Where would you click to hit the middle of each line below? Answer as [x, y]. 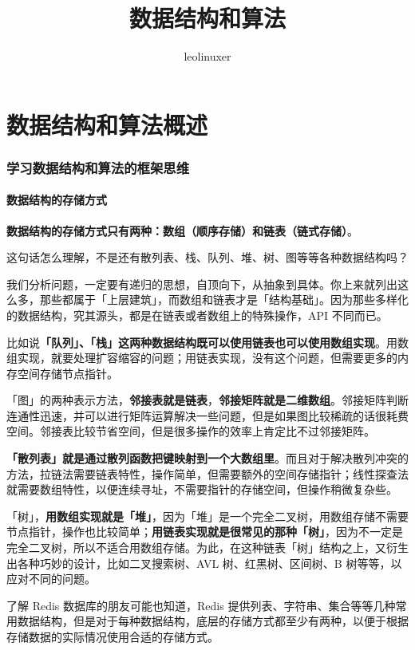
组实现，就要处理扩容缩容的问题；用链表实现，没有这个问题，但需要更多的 [202, 358]
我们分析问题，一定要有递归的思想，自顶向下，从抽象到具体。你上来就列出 [202, 284]
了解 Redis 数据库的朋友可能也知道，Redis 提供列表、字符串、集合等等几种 [201, 605]
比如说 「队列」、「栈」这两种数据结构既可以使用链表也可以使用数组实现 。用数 [207, 342]
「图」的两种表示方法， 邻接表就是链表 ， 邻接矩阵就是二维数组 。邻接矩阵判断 [207, 400]
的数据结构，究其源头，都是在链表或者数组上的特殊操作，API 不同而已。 [197, 315]
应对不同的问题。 [51, 579]
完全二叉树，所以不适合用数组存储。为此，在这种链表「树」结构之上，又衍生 [207, 548]
